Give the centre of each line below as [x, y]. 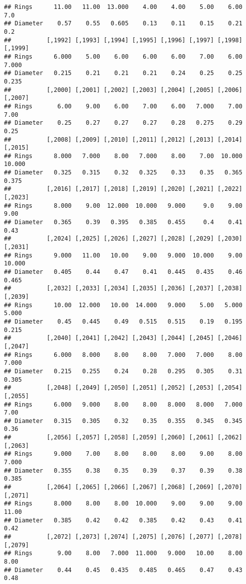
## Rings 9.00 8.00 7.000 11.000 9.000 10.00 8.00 [123, 553]
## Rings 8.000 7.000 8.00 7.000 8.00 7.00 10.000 [123, 156]
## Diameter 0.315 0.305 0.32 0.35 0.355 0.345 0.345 [123, 421]
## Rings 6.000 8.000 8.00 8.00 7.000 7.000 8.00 [123, 355]
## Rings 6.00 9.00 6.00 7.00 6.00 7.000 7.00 [123, 106]
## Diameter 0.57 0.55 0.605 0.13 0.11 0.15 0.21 [123, 24]
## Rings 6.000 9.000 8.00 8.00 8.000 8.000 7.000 [123, 404]
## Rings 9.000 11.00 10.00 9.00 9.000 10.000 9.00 [123, 255]
